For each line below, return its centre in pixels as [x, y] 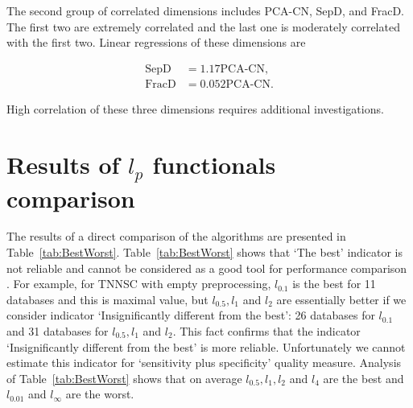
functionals [214, 164]
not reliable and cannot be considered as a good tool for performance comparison [207, 268]
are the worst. [100, 394]
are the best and [363, 378]
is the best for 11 [334, 284]
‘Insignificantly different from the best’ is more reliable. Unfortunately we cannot [206, 346]
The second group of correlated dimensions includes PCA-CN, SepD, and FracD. [205, 10]
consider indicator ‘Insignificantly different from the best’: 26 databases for [191, 315]
